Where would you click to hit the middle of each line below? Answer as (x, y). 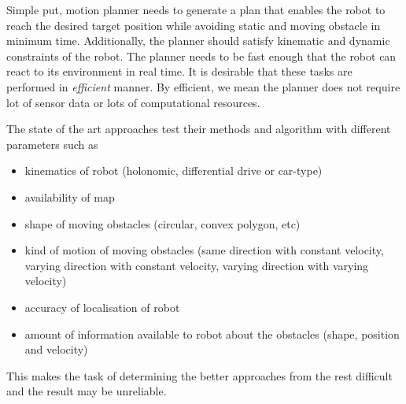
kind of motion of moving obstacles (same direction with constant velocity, (204, 250)
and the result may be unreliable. (87, 391)
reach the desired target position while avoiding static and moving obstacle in (194, 25)
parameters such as (52, 144)
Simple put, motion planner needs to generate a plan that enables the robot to (196, 9)
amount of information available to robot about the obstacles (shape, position (212, 334)
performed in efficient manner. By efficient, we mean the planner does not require (203, 86)
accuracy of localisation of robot (102, 307)
